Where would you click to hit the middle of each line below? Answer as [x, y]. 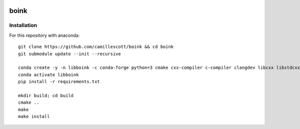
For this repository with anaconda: [44, 35]
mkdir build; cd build [46, 95]
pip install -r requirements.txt [59, 82]
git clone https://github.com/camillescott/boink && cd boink [96, 47]
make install [34, 117]
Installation [23, 25]
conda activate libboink [48, 74]
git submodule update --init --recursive [69, 54]
